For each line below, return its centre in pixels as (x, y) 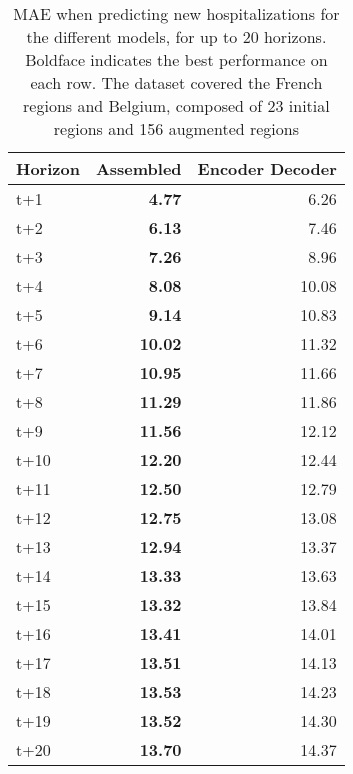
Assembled (138, 168)
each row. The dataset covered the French (176, 82)
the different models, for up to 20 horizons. (176, 36)
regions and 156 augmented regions (176, 128)
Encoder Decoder (267, 168)
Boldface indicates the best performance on (176, 59)
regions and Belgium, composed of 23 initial (176, 105)
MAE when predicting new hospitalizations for (176, 13)
